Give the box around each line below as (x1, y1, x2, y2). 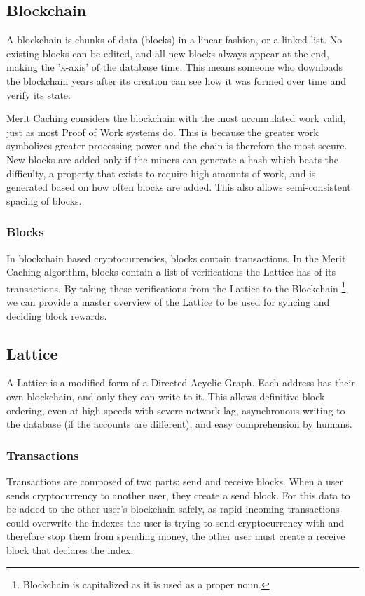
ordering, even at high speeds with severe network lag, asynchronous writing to (6, 402, 345, 417)
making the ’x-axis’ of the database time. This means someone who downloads (6, 60, 343, 74)
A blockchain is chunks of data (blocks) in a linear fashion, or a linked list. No (6, 32, 343, 47)
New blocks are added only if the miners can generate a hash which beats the (6, 151, 339, 166)
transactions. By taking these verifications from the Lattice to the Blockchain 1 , (6, 278, 349, 295)
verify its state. (6, 87, 71, 102)
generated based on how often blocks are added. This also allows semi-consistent (6, 180, 351, 194)
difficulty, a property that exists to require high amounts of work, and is (6, 165, 316, 180)
